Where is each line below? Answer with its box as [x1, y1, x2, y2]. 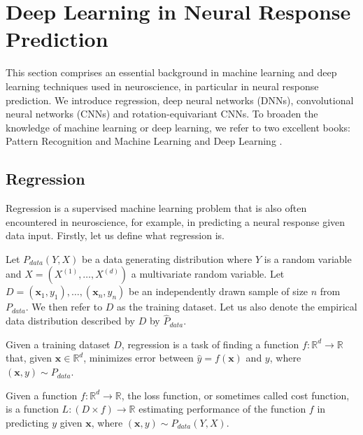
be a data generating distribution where [81, 251, 252, 266]
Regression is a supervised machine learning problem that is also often [6, 201, 307, 215]
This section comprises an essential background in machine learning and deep [6, 65, 337, 80]
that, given [6, 350, 52, 365]
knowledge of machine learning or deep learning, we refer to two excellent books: [6, 120, 350, 134]
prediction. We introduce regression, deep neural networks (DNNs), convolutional [6, 92, 354, 107]
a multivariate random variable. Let [131, 266, 285, 281]
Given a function [6, 387, 78, 402]
